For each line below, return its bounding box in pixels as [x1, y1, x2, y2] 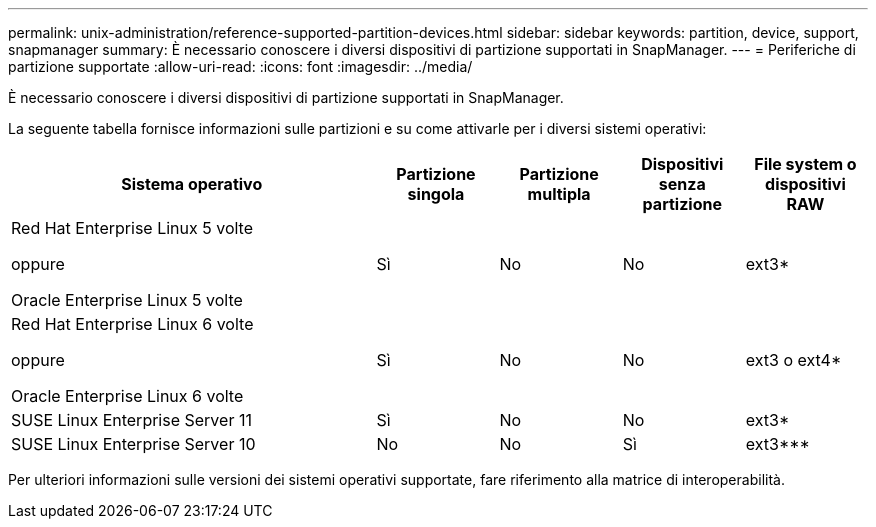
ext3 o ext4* [745, 350, 842, 370]
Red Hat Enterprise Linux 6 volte [11, 314, 254, 334]
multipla [527, 184, 591, 204]
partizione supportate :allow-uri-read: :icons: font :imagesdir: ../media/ [8, 58, 473, 75]
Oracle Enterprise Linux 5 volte [11, 290, 243, 310]
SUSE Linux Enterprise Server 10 [11, 434, 256, 454]
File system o [754, 154, 857, 174]
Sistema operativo [121, 174, 263, 194]
